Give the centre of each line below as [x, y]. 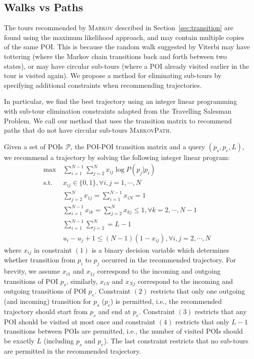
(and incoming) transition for [48, 301]
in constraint [53, 249]
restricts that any [221, 311]
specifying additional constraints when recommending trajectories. [103, 85]
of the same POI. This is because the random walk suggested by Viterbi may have [127, 47]
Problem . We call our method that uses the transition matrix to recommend [118, 120]
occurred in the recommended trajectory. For [169, 260]
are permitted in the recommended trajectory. [73, 350]
